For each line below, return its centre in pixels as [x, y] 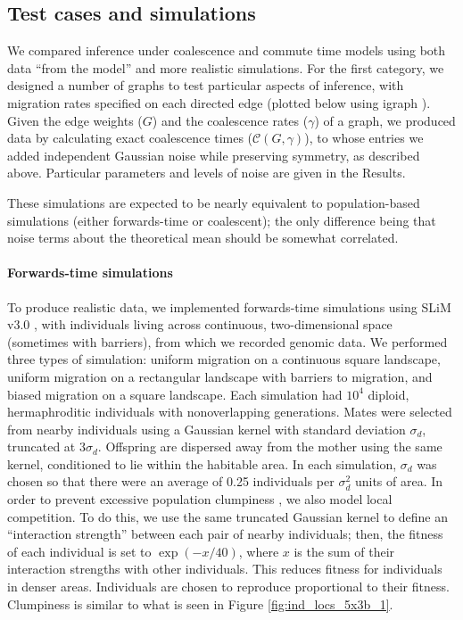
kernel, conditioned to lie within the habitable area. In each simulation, [202, 463]
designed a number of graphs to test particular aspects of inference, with [206, 85]
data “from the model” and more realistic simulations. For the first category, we [226, 67]
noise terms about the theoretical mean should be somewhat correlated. [203, 238]
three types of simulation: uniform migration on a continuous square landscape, [224, 359]
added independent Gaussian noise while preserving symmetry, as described [214, 155]
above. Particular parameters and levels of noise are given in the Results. [207, 173]
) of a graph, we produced [385, 120]
